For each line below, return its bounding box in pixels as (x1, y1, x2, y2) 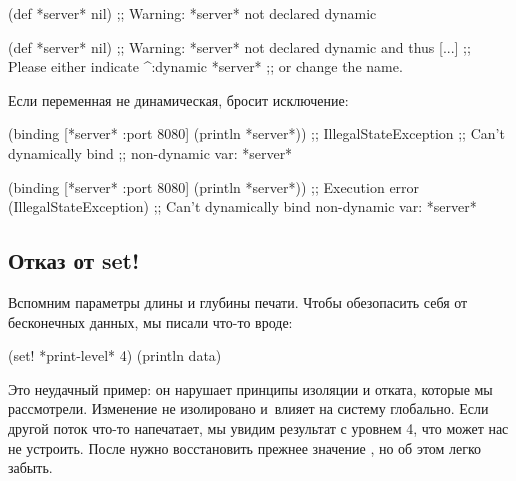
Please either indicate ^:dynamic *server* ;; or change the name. (8, 56, 403, 77)
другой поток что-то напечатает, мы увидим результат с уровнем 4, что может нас (8, 417, 509, 438)
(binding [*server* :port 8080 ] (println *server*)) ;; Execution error (8, 176, 420, 197)
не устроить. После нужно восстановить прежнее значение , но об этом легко (8, 437, 482, 458)
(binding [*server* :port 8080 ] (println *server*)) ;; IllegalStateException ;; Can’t (8, 123, 505, 144)
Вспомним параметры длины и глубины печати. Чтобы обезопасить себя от (8, 291, 468, 312)
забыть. (8, 457, 53, 478)
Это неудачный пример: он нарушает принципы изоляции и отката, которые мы (8, 378, 493, 399)
